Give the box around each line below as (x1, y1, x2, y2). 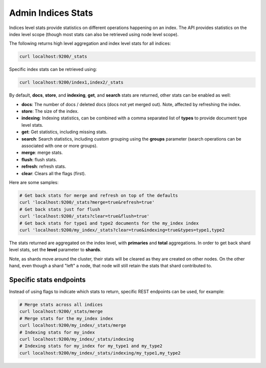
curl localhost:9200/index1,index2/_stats (19, 79, 124, 85)
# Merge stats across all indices (19, 301, 103, 307)
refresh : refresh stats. (21, 163, 66, 170)
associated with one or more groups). (21, 143, 98, 148)
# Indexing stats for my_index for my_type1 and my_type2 (19, 343, 163, 349)
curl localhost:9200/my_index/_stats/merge (19, 323, 127, 328)
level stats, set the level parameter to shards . (9, 247, 101, 253)
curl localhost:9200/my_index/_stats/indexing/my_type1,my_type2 (19, 350, 181, 356)
